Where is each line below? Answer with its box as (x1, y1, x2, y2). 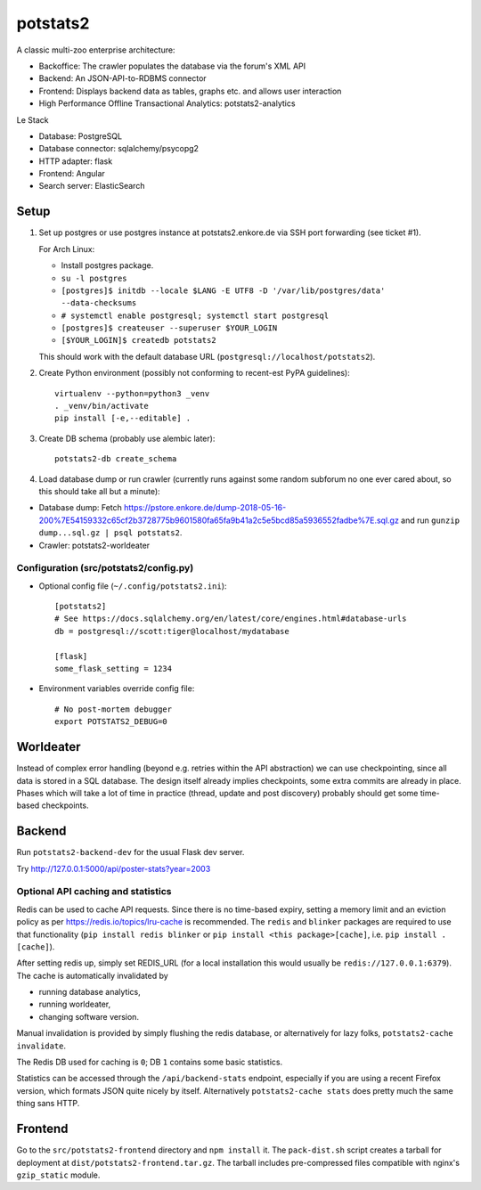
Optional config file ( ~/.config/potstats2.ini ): (38, 580, 227, 591)
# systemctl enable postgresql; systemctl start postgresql (61, 310, 330, 321)
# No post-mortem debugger (54, 704, 173, 714)
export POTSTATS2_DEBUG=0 (54, 717, 168, 727)
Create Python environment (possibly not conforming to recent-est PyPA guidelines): (38, 368, 351, 379)
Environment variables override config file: (38, 683, 195, 694)
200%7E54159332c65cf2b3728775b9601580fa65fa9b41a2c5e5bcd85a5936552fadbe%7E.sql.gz (38, 515, 400, 526)
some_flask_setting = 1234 (54, 664, 173, 674)
